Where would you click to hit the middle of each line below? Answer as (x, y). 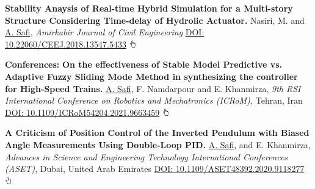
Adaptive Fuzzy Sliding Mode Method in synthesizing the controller (151, 76)
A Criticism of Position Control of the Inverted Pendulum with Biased (157, 133)
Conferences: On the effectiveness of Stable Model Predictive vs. (143, 64)
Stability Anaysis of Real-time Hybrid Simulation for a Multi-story (149, 8)
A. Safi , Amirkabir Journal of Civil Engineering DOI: (105, 32)
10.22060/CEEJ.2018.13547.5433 (66, 44)
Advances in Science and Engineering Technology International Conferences (147, 156)
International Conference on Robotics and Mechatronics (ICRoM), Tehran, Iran (154, 100)
